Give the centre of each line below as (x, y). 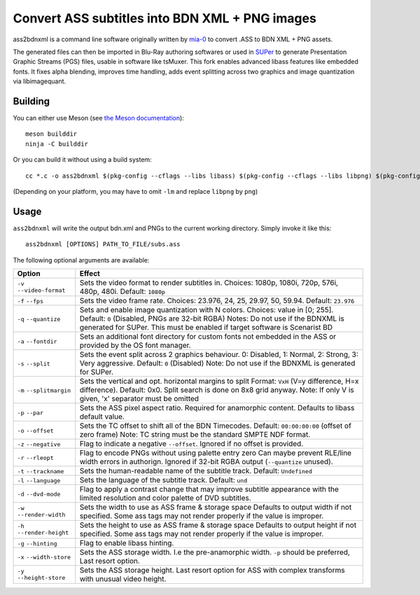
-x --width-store (44, 558)
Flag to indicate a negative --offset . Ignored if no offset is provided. (191, 444)
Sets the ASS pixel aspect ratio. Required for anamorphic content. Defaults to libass (217, 408)
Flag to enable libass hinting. (127, 543)
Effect (90, 274)
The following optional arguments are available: (81, 260)
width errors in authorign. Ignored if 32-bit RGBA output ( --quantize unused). (206, 462)
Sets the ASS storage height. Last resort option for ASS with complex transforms (212, 570)
